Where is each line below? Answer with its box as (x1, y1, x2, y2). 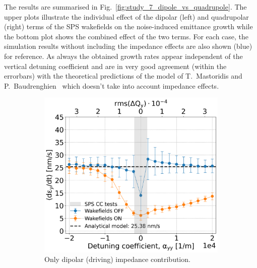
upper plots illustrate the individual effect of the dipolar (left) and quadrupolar (4, 11, 249, 22)
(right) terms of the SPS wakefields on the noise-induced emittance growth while (4, 21, 253, 32)
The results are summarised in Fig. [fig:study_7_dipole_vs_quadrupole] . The (4, 2, 247, 12)
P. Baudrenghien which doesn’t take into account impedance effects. (4, 80, 219, 91)
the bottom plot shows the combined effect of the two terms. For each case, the (4, 31, 249, 41)
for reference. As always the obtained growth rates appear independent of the (4, 50, 243, 61)
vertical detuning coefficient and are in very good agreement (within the (4, 60, 227, 71)
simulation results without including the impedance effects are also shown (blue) (4, 41, 252, 51)
